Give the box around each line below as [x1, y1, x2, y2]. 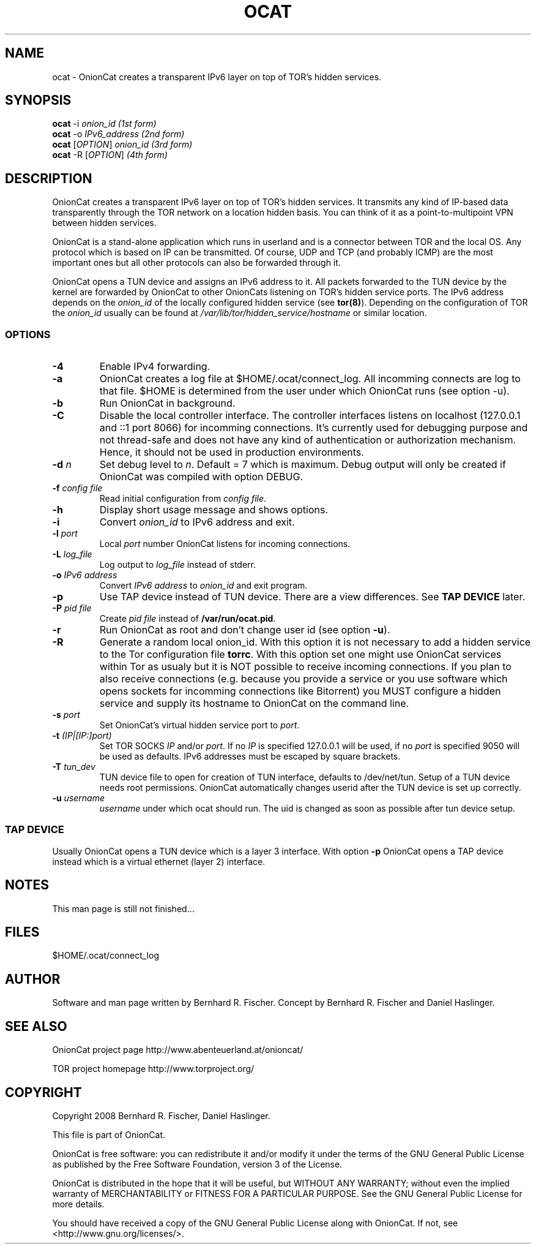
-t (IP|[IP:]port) [52, 730, 112, 741]
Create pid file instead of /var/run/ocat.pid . [99, 613, 276, 624]
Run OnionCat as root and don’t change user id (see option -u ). [99, 624, 390, 636]
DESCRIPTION [5, 170, 92, 186]
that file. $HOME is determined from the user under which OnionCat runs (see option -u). [99, 385, 510, 398]
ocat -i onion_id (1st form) [52, 118, 157, 129]
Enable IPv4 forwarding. [99, 360, 210, 373]
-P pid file [52, 603, 92, 614]
